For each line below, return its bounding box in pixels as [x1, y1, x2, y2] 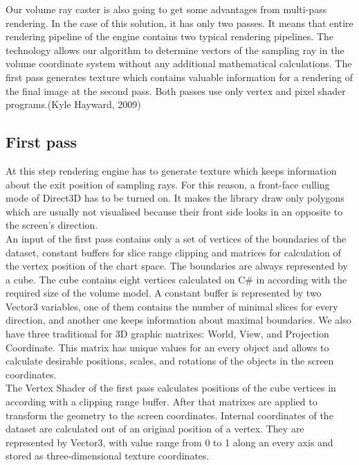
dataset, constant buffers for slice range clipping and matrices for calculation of [6, 245, 341, 259]
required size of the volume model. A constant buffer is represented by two [6, 286, 322, 300]
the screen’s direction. [6, 218, 98, 232]
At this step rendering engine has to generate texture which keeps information [6, 163, 337, 177]
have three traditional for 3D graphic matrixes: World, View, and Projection [6, 326, 329, 341]
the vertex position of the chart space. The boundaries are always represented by [6, 258, 348, 273]
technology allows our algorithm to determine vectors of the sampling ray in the [6, 42, 344, 57]
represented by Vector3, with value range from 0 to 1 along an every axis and [6, 435, 333, 449]
